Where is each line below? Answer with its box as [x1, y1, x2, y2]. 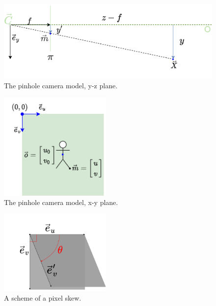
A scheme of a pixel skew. [4, 293, 81, 303]
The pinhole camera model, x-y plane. [4, 197, 118, 207]
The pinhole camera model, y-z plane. [4, 80, 118, 90]
